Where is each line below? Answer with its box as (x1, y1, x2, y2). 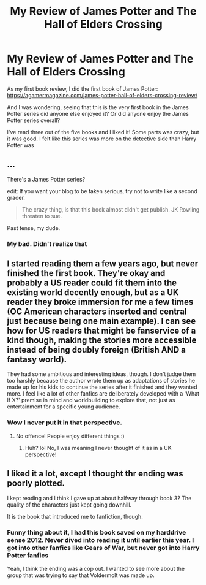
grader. (7, 194, 25, 201)
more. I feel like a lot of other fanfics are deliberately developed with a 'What (7, 390, 200, 397)
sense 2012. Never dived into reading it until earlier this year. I (7, 535, 194, 544)
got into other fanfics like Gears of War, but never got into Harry (7, 543, 200, 552)
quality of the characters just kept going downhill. (7, 501, 132, 508)
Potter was (7, 141, 34, 148)
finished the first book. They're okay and (7, 268, 166, 278)
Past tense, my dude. (7, 224, 61, 231)
